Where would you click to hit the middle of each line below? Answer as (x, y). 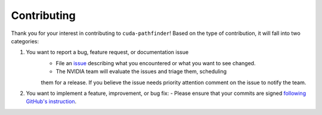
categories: (25, 41)
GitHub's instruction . (51, 101)
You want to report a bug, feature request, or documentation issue (107, 52)
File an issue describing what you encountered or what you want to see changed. (156, 63)
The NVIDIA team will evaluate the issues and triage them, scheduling (141, 72)
